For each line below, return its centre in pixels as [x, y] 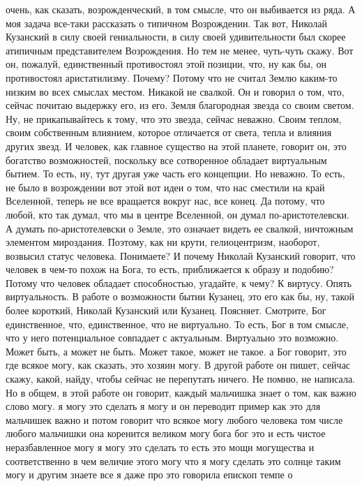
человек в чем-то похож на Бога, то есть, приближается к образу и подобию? [170, 269]
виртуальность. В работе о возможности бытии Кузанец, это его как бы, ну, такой [180, 296]
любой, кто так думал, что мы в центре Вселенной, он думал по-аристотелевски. [178, 214]
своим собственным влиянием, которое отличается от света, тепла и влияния [169, 132]
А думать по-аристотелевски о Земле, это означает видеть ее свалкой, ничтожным [180, 228]
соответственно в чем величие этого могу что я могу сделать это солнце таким [173, 461]
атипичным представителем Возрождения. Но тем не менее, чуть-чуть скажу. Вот [180, 50]
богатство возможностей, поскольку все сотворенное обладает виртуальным [166, 160]
